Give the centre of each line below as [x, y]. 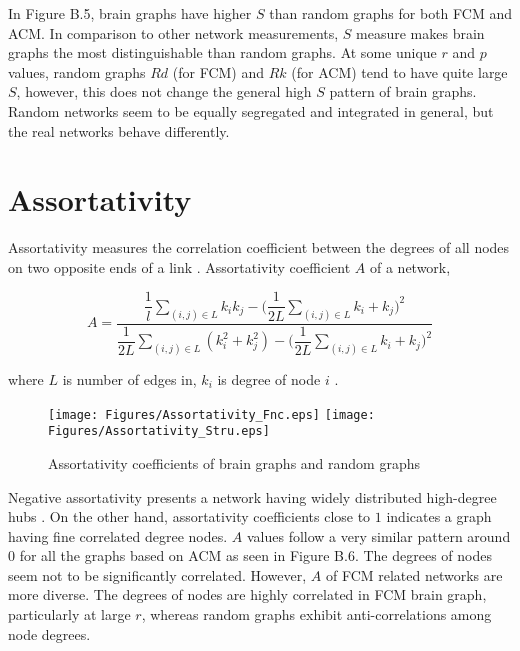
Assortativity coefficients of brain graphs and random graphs [234, 462]
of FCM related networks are [414, 574]
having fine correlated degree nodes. [118, 535]
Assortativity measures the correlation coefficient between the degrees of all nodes [259, 247]
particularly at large [69, 614]
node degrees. [49, 633]
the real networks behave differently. [119, 130]
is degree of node [269, 379]
